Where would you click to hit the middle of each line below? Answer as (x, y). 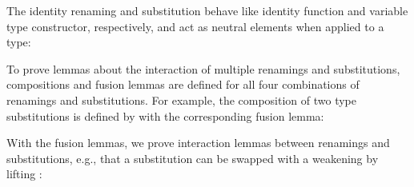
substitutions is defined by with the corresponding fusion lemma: (165, 115)
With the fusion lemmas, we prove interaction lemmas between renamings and (198, 143)
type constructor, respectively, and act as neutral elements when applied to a (195, 26)
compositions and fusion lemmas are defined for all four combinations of (183, 84)
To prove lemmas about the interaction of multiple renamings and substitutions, (203, 68)
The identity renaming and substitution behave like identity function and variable (207, 10)
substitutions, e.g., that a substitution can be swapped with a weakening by (193, 158)
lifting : (24, 174)
